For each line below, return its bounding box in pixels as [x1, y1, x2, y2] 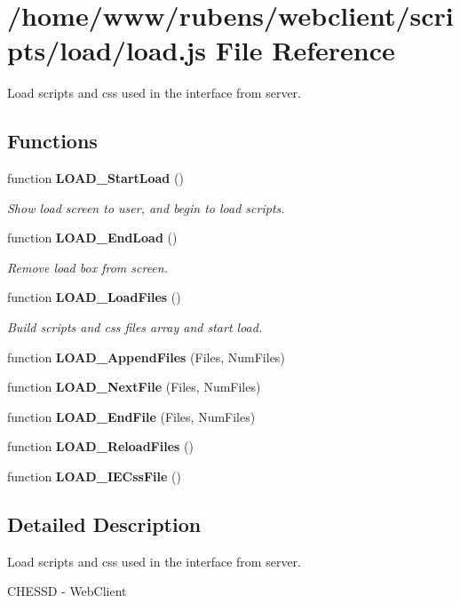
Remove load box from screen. [7, 258, 168, 276]
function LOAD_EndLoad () [7, 228, 178, 247]
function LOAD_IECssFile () [7, 467, 181, 486]
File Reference [215, 32, 395, 68]
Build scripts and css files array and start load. [7, 318, 263, 337]
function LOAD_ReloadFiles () [7, 437, 194, 456]
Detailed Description [7, 511, 202, 538]
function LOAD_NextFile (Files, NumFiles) [7, 377, 261, 396]
